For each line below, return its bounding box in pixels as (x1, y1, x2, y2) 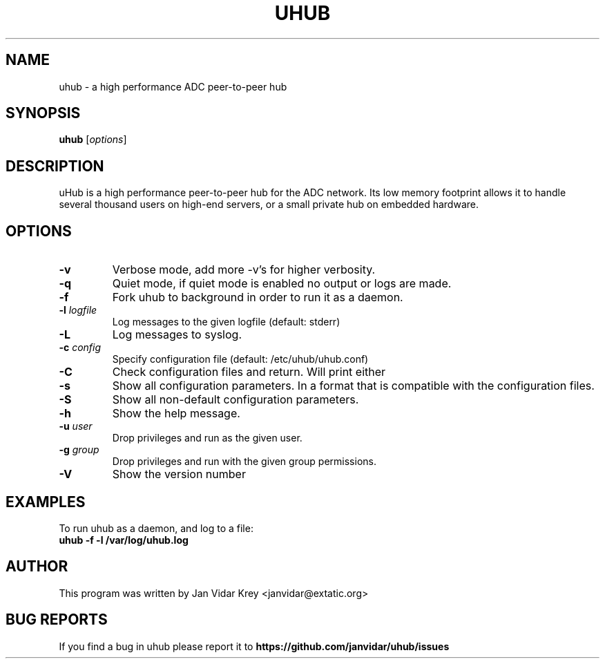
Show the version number (112, 467, 246, 482)
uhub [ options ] (59, 133, 127, 146)
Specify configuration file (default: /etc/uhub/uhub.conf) (112, 353, 369, 366)
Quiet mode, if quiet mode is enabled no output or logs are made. (112, 276, 452, 291)
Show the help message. (112, 406, 240, 421)
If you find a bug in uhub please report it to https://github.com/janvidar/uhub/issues (59, 640, 450, 652)
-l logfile (59, 304, 97, 316)
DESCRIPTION (6, 157, 104, 175)
